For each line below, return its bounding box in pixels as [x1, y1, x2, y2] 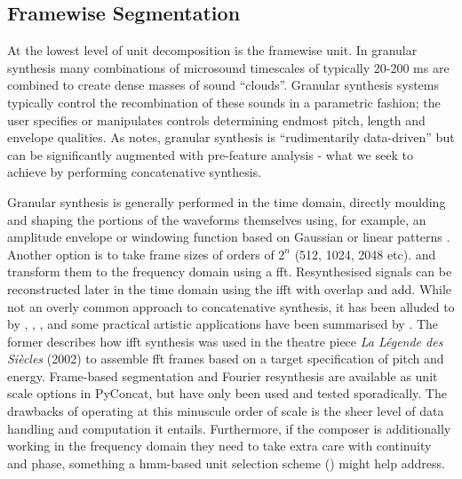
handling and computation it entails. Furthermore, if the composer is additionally [7, 419, 451, 437]
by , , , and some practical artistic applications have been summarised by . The [7, 315, 439, 333]
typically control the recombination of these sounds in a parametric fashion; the [7, 92, 441, 111]
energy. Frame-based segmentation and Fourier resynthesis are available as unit [7, 366, 438, 385]
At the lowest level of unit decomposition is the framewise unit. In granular [7, 41, 418, 60]
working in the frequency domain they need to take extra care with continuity [7, 436, 432, 455]
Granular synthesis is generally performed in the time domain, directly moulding [7, 192, 446, 211]
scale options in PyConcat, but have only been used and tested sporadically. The [7, 384, 447, 403]
